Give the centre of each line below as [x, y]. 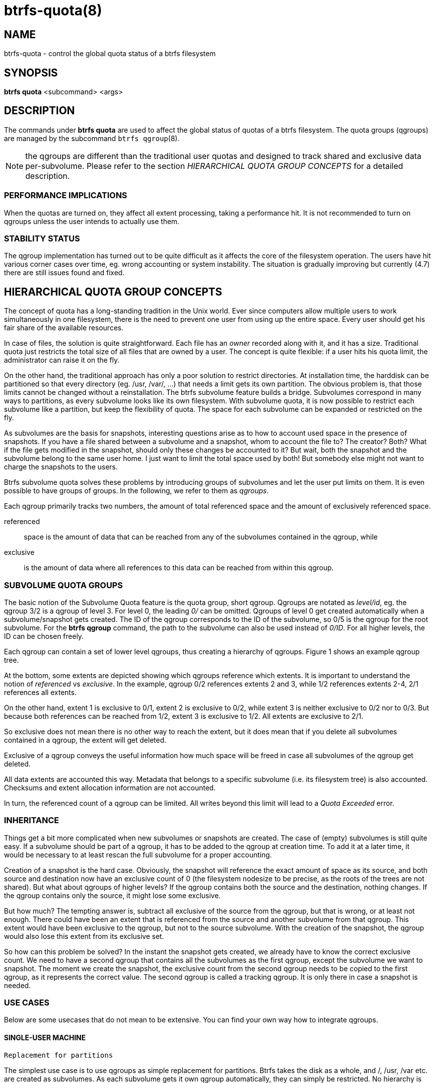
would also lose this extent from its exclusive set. [84, 936]
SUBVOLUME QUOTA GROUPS [64, 585]
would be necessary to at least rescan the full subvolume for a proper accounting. [138, 854]
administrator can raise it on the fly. [62, 360]
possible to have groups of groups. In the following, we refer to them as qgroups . [136, 491]
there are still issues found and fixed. [64, 273]
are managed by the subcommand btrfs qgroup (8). [92, 138]
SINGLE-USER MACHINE [45, 1038]
